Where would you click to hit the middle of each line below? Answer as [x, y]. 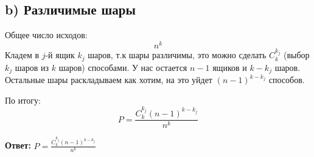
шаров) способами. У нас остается [123, 67]
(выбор [297, 55]
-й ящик [60, 55]
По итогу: [23, 100]
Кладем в [22, 55]
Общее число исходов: [46, 35]
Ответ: [18, 145]
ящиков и [230, 67]
